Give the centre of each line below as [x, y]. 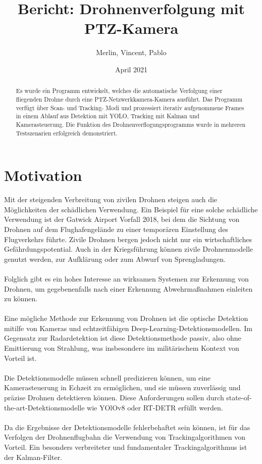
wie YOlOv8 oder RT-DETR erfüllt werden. [155, 407]
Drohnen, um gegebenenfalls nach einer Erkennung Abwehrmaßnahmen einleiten [128, 288]
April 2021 [131, 69]
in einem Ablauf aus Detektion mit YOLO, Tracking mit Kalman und [108, 116]
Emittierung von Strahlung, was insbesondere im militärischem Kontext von [122, 348]
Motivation [43, 175]
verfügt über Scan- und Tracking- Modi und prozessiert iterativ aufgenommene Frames [130, 107]
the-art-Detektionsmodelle [44, 407]
